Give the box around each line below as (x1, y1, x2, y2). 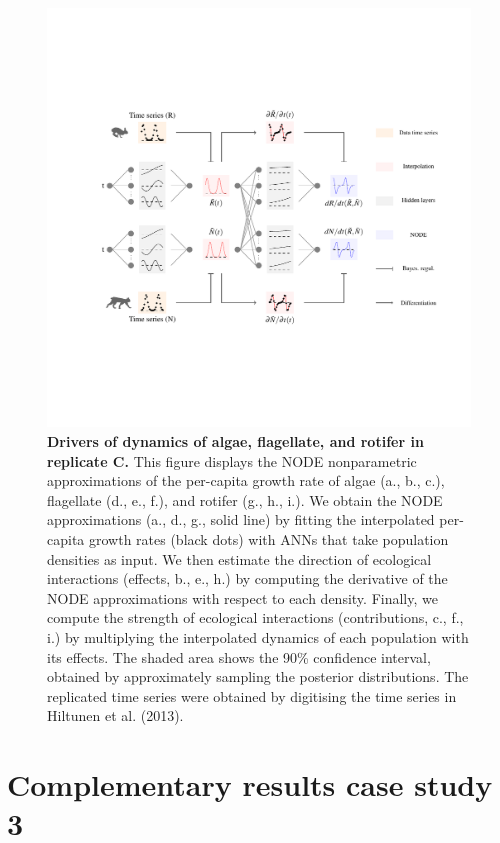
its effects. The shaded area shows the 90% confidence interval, (47, 646, 431, 667)
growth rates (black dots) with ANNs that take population (88, 529, 449, 549)
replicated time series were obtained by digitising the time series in (47, 685, 457, 706)
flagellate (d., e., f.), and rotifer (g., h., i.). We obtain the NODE (47, 489, 443, 510)
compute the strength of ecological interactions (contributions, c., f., (47, 607, 464, 628)
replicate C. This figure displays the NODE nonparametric (47, 450, 417, 471)
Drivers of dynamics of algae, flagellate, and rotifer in (47, 431, 424, 452)
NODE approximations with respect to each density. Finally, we (47, 587, 438, 608)
